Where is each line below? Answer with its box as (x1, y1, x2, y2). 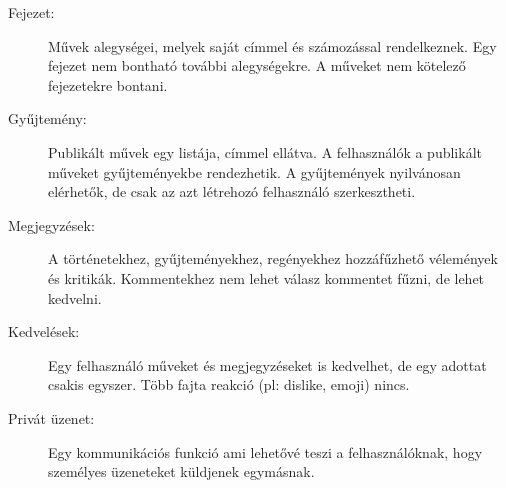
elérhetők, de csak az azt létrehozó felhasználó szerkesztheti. (48, 181, 416, 202)
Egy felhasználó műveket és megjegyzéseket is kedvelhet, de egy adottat (48, 354, 487, 375)
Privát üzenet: (8, 407, 95, 428)
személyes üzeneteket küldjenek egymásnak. (48, 461, 315, 482)
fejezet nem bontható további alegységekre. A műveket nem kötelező (48, 55, 466, 76)
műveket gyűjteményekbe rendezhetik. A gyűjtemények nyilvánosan (48, 161, 461, 182)
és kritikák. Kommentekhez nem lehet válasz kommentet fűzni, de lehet (48, 267, 485, 288)
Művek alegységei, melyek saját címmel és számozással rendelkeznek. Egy (48, 35, 497, 56)
